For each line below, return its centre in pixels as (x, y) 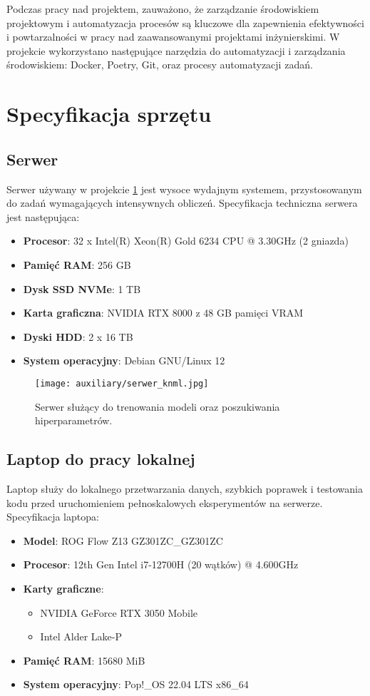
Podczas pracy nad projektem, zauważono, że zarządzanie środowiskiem (163, 9)
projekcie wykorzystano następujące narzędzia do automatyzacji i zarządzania (176, 50)
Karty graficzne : (63, 588)
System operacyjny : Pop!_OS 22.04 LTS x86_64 (136, 684)
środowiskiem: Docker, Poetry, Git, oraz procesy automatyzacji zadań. (160, 65)
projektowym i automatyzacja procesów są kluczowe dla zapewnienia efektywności (185, 22)
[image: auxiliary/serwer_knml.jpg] (122, 383)
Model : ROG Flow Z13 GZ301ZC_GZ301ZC (123, 540)
